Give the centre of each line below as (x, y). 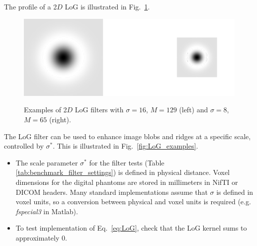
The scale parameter (47, 162)
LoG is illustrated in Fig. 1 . (107, 6)
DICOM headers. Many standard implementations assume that (112, 192)
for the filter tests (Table (127, 162)
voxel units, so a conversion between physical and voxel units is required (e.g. (133, 202)
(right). (60, 120)
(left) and (194, 110)
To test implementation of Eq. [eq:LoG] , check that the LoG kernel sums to (131, 228)
